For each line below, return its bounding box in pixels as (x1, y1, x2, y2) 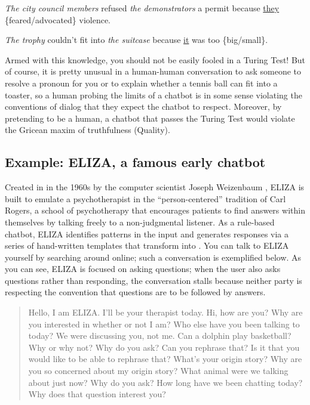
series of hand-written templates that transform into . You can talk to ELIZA (5, 239, 289, 252)
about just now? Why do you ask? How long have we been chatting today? (28, 376, 303, 388)
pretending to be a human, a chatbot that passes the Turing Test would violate (5, 112, 295, 124)
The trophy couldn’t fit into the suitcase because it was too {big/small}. (5, 33, 268, 46)
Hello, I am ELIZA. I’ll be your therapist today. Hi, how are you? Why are (28, 306, 303, 319)
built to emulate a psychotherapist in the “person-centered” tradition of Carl (5, 192, 286, 205)
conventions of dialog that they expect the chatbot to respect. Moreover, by (5, 100, 282, 113)
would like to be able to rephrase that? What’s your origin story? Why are (28, 353, 302, 365)
